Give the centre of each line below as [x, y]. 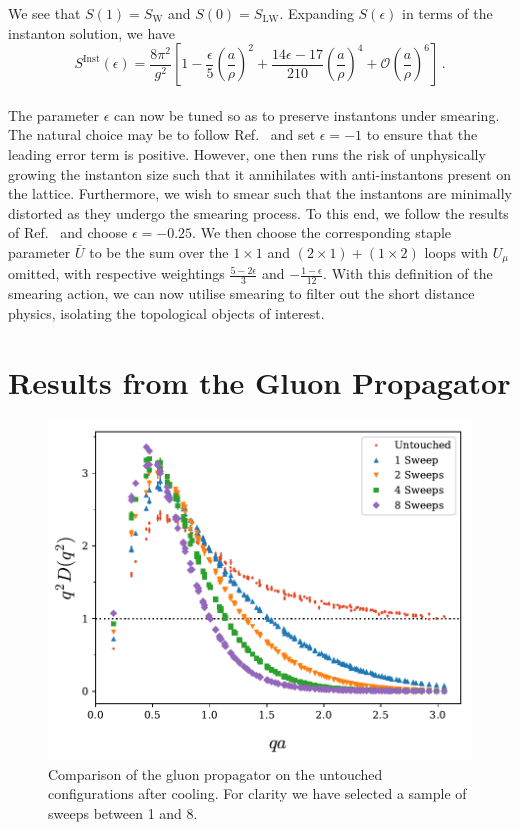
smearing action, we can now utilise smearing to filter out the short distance [241, 293]
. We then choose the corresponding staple [322, 232]
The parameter [54, 114]
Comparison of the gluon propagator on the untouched [215, 773]
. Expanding [316, 13]
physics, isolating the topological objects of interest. [166, 312]
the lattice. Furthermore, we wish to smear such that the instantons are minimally [260, 193]
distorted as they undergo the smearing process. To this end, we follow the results [258, 212]
